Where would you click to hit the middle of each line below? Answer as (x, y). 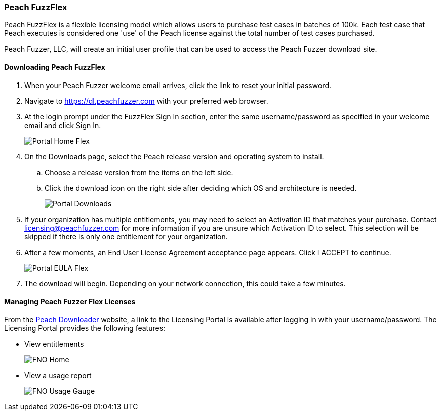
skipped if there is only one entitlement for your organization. (126, 236)
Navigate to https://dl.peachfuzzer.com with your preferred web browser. (146, 101)
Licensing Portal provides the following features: (85, 328)
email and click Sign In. (63, 125)
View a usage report (58, 375)
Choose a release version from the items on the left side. (139, 172)
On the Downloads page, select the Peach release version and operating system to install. (174, 156)
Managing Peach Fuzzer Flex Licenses (70, 302)
